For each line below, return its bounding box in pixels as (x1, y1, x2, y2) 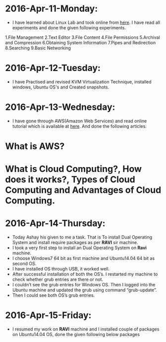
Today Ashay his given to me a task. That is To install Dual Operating (12, 234, 153, 240)
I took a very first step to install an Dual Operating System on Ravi (12, 245, 147, 251)
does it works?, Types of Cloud (5, 174, 135, 185)
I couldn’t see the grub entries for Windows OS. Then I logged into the (12, 282, 156, 288)
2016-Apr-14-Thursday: (5, 218, 106, 229)
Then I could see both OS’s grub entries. (12, 292, 95, 298)
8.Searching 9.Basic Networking (5, 45, 71, 51)
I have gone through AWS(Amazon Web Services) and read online (12, 118, 147, 124)
